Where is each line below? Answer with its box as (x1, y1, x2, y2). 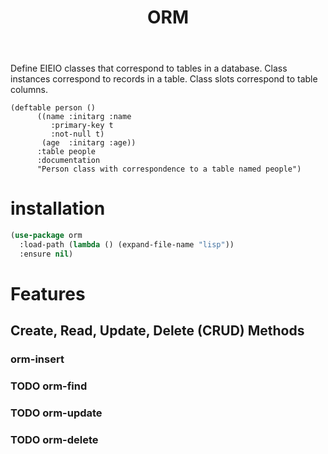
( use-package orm (10, 231, 83, 241)
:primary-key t (50, 121, 114, 131)
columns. (10, 84, 49, 96)
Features (10, 282, 86, 305)
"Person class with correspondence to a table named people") (36, 164, 302, 175)
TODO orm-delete (10, 433, 99, 447)
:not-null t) (50, 129, 105, 140)
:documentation (36, 156, 101, 166)
